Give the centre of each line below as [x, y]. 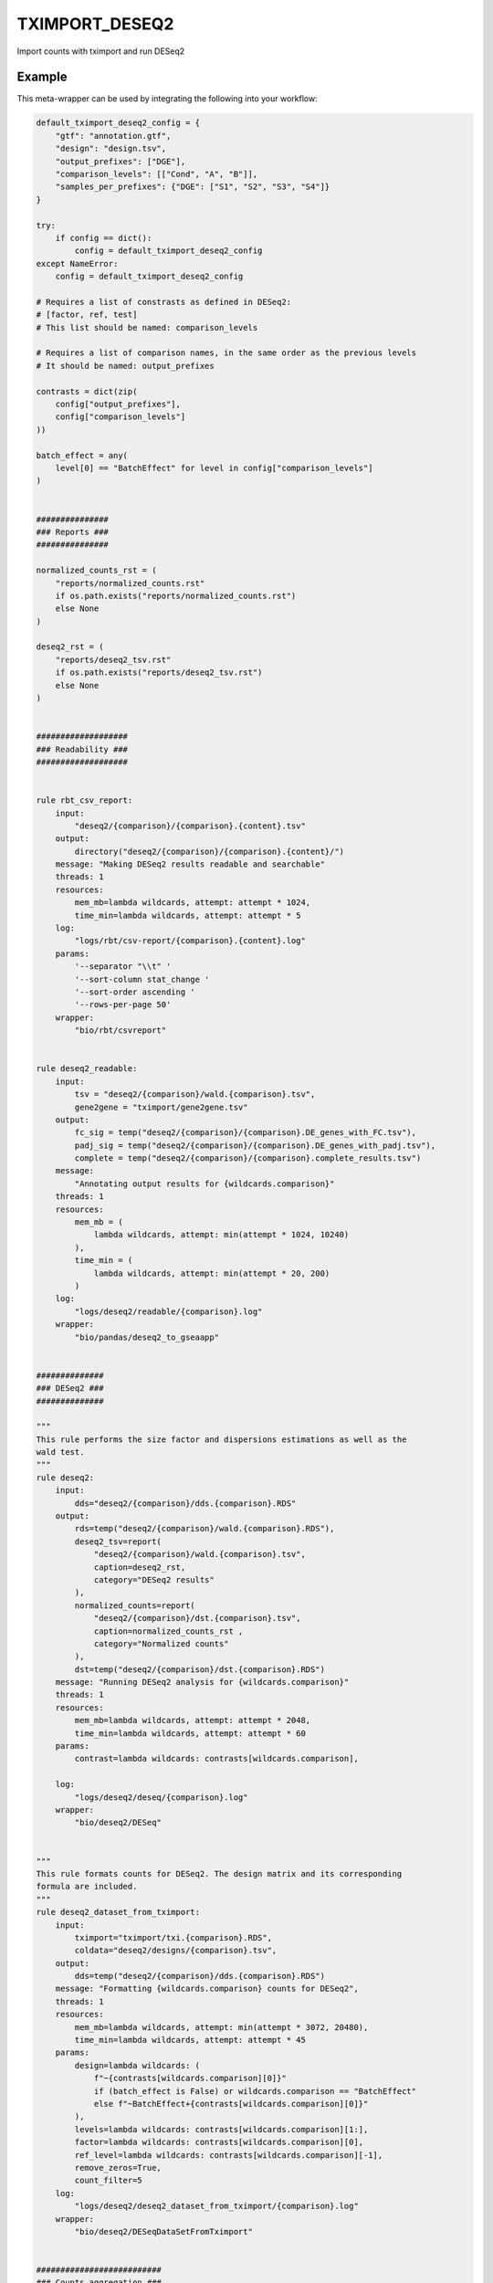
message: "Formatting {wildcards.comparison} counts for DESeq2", [207, 1989]
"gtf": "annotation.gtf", [113, 136]
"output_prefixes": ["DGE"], [121, 161]
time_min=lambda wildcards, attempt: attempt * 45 [190, 2040]
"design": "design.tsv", [111, 149]
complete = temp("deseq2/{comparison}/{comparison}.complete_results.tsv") [248, 1158]
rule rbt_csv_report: [84, 800]
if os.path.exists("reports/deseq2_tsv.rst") [159, 673]
